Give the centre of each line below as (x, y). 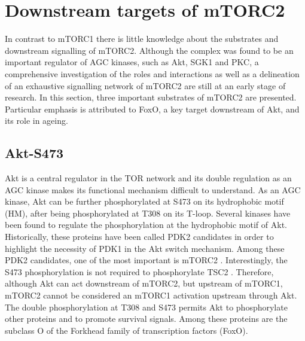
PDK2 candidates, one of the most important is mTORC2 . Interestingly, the (146, 260)
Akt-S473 (34, 153)
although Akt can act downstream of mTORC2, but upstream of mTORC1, (144, 283)
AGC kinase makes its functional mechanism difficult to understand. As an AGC (153, 189)
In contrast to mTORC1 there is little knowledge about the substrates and (142, 39)
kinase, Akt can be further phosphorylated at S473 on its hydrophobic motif (144, 201)
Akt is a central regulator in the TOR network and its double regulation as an (148, 178)
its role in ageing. (36, 121)
